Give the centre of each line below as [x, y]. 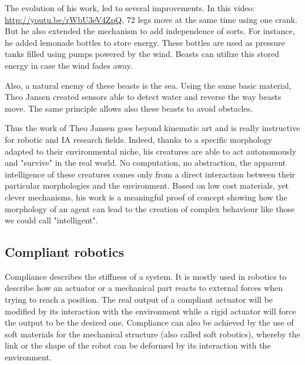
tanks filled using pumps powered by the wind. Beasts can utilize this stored [142, 54]
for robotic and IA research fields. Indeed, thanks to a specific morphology [139, 139]
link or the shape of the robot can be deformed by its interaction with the [138, 345]
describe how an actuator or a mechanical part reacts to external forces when [144, 288]
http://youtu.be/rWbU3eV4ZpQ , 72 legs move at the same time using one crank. [151, 19]
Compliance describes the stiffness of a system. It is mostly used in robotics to [146, 276]
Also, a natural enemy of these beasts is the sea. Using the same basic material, [148, 85]
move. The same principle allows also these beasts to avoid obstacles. [129, 108]
